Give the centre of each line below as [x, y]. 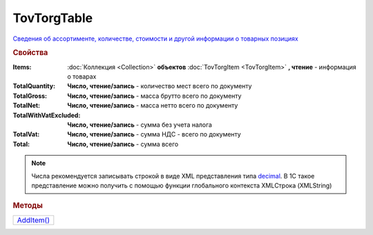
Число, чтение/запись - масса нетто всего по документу [153, 105]
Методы [28, 205]
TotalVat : [26, 134]
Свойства [30, 53]
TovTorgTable [53, 18]
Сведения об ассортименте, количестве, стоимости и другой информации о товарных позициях [155, 39]
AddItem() [33, 220]
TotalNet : [27, 105]
